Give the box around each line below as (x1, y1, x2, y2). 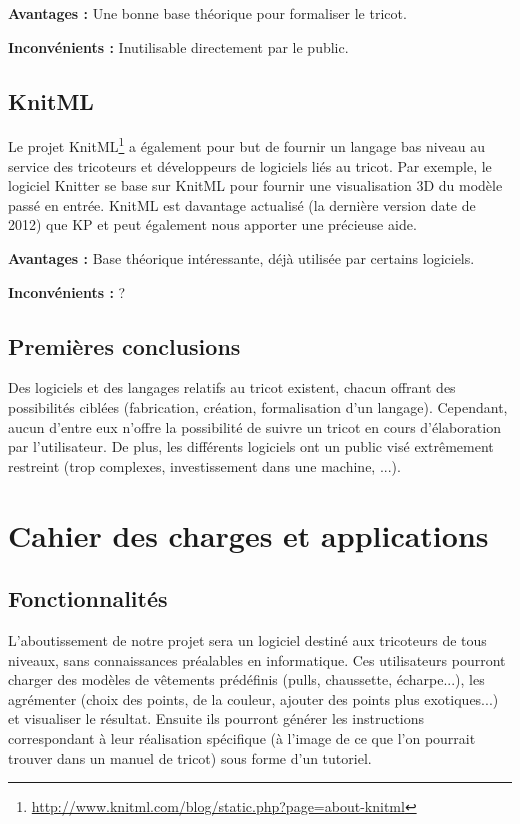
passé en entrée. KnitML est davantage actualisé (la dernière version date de (8, 194, 476, 215)
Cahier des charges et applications (8, 514, 489, 555)
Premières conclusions (8, 330, 241, 361)
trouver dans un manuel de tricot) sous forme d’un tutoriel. (8, 747, 372, 768)
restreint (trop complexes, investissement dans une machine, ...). (8, 455, 401, 476)
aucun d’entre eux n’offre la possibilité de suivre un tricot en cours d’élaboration (8, 416, 501, 437)
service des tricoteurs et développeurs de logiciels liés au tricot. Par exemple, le (8, 155, 492, 176)
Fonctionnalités (8, 583, 168, 614)
